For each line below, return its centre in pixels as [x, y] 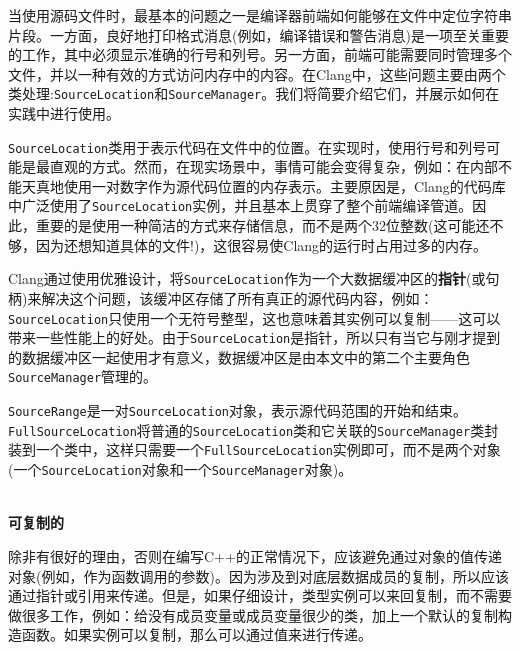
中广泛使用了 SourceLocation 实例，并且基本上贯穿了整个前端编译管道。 [240, 205]
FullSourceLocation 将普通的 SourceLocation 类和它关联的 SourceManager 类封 [253, 429]
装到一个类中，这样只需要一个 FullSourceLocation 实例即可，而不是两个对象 [254, 449]
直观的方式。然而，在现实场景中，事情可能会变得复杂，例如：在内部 [273, 166]
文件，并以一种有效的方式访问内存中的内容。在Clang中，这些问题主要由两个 [257, 73]
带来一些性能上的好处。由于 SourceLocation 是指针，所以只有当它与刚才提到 [254, 337]
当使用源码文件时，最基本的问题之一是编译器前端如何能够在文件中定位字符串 [260, 15]
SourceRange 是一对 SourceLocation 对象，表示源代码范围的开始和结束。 [237, 410]
